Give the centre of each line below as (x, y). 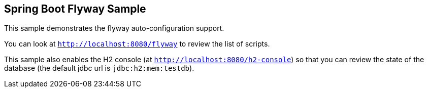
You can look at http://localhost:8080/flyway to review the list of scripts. (137, 44)
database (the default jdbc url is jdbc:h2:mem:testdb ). (99, 68)
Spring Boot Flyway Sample (75, 9)
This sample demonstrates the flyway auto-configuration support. (114, 28)
